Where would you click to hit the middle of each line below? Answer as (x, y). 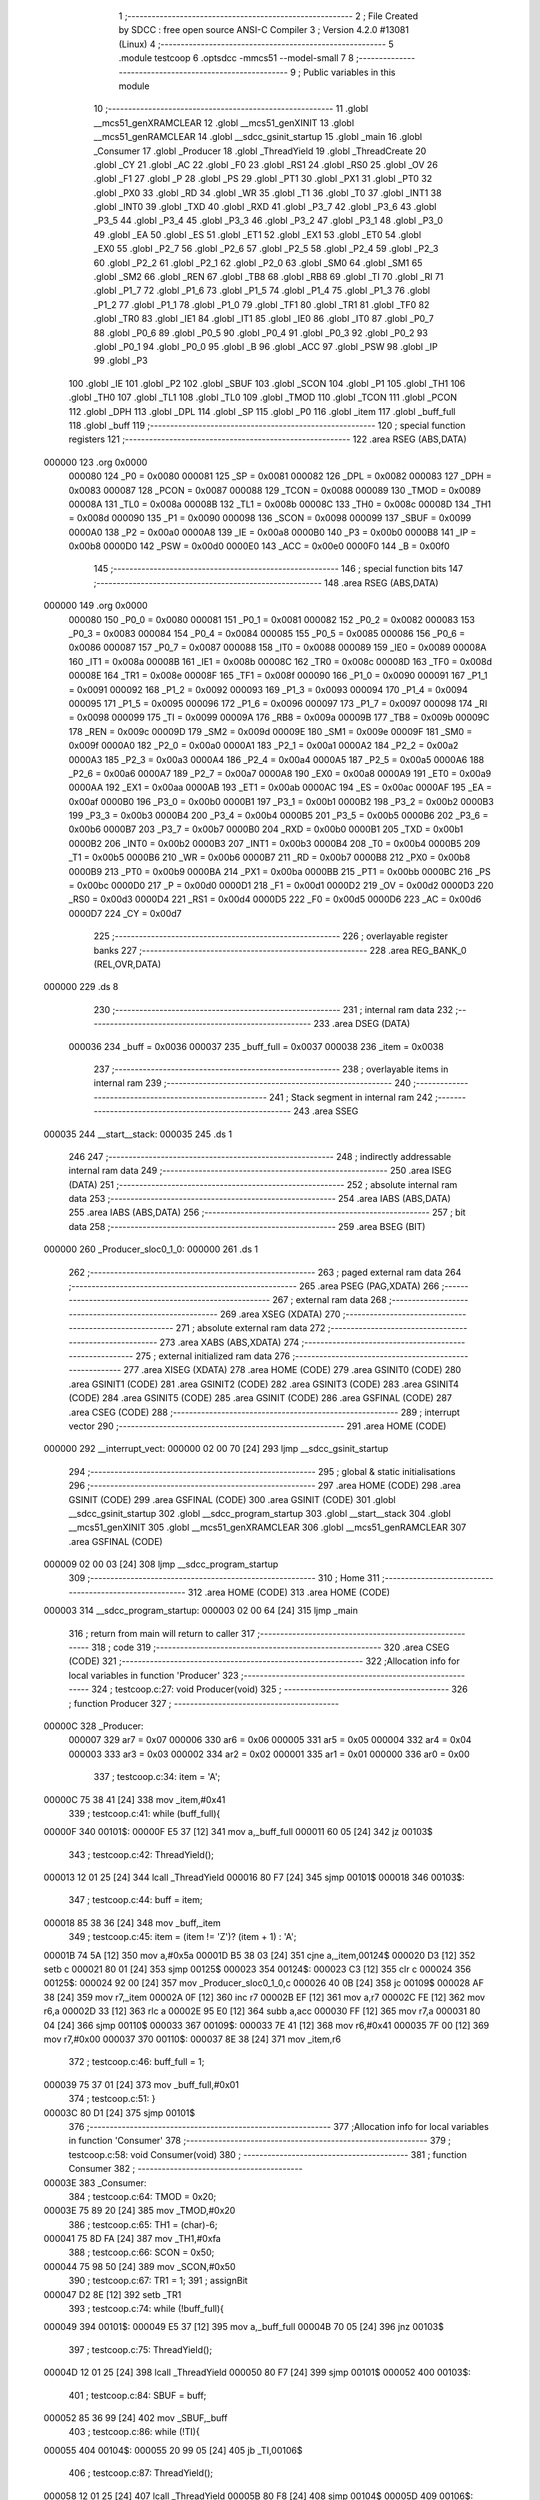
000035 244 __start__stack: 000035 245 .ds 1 (138, 1134)
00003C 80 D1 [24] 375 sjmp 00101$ (119, 2112)
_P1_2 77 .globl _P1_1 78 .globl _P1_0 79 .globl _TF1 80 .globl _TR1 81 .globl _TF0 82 (261, 304)
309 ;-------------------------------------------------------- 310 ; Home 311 (224, 1578)
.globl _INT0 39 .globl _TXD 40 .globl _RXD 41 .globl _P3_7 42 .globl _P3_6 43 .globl (265, 207)
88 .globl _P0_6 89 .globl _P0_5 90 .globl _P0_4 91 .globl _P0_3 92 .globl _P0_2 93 (261, 332)
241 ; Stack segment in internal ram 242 (351, 1097)
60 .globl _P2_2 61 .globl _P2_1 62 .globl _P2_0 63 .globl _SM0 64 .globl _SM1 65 (258, 262)
